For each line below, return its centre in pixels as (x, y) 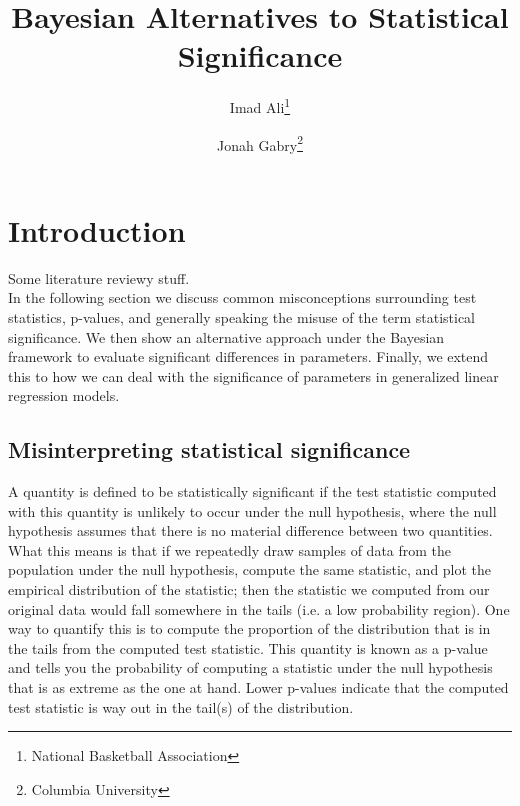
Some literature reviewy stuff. (99, 277)
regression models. (64, 395)
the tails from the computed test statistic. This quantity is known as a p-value (248, 647)
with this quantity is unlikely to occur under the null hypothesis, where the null (252, 510)
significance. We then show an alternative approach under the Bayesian (226, 336)
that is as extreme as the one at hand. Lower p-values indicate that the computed (258, 687)
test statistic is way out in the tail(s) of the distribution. (181, 706)
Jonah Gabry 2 (260, 143)
